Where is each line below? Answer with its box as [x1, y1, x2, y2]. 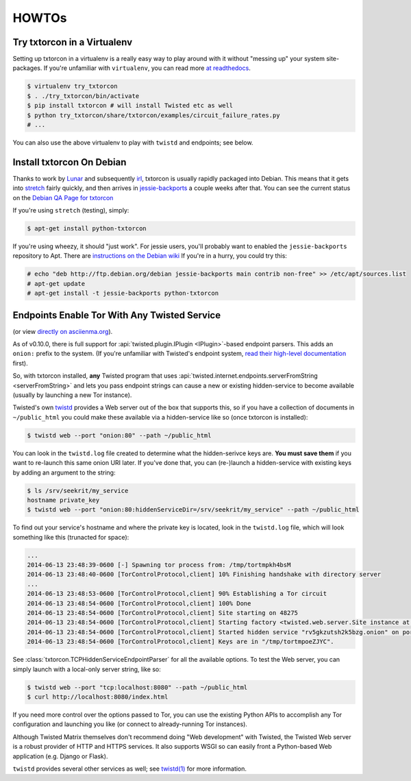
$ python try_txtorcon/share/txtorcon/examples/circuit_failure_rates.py [27, 111, 280, 119]
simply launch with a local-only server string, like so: [12, 665, 161, 673]
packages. [12, 64, 42, 72]
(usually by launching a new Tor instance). [12, 391, 132, 399]
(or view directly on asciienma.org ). [12, 327, 113, 335]
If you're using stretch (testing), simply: [12, 206, 129, 215]
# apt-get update [27, 280, 86, 287]
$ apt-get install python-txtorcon [27, 225, 147, 232]
